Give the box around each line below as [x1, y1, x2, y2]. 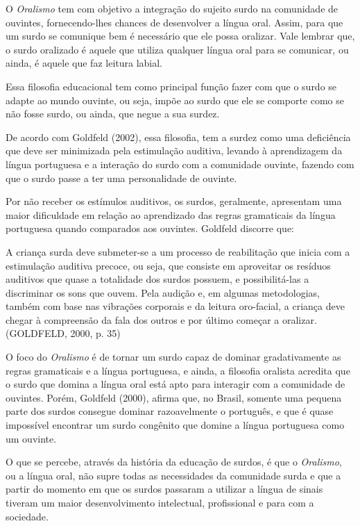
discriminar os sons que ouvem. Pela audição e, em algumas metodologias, [6, 285, 320, 299]
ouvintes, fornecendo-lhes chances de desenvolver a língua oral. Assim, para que [6, 15, 343, 29]
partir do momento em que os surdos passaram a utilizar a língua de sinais [6, 482, 323, 496]
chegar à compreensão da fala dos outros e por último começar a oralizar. [6, 312, 317, 327]
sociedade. [6, 509, 49, 523]
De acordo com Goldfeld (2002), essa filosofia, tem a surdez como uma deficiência [6, 129, 351, 144]
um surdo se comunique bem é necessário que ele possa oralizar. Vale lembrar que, [6, 28, 355, 43]
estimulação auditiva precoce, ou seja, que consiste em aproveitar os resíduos [6, 258, 331, 272]
